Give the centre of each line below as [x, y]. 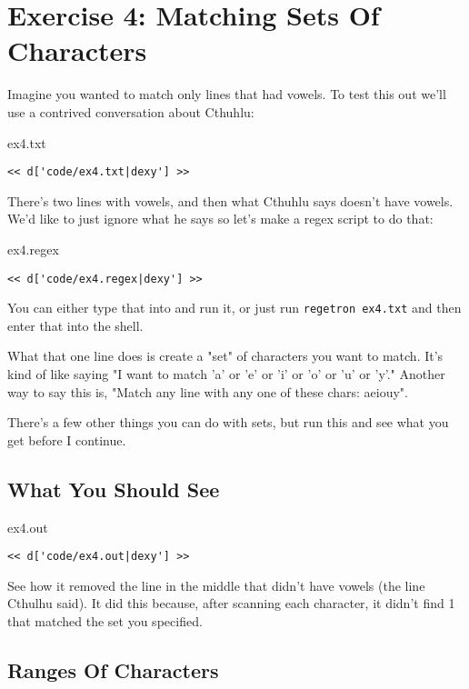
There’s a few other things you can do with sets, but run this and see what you [228, 422]
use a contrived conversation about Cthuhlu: [131, 111]
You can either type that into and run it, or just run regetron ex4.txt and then [234, 308]
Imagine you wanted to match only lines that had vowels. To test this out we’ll [227, 94]
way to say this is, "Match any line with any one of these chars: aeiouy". [208, 391]
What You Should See [114, 489]
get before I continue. [67, 439]
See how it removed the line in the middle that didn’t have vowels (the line [216, 585]
